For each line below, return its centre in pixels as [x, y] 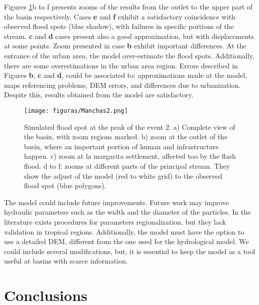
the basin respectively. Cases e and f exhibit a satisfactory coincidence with [120, 16]
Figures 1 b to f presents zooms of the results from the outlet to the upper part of [128, 6]
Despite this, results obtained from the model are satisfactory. [99, 95]
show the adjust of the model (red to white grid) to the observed [123, 175]
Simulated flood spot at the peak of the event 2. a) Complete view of [130, 127]
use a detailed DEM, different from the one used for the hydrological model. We [126, 241]
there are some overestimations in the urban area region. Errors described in [121, 65]
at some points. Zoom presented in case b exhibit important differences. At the [125, 46]
